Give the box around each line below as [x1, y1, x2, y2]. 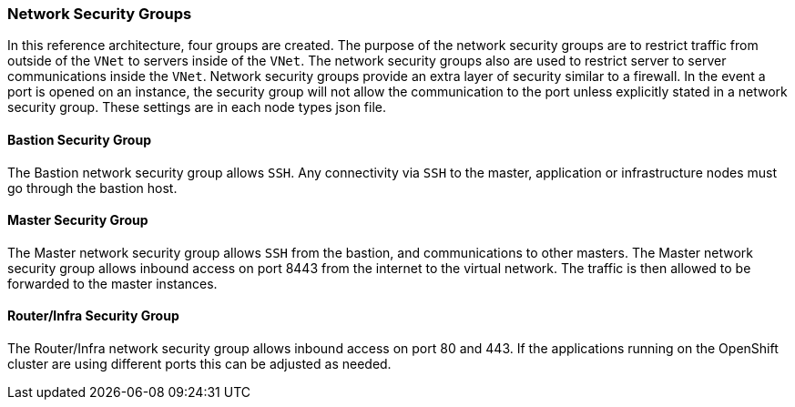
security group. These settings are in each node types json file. [7, 99, 387, 116]
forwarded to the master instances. [7, 275, 218, 291]
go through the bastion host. [7, 179, 178, 196]
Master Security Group [7, 212, 148, 229]
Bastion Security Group [7, 131, 151, 148]
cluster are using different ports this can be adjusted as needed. [7, 356, 392, 372]
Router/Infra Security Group [7, 308, 179, 324]
